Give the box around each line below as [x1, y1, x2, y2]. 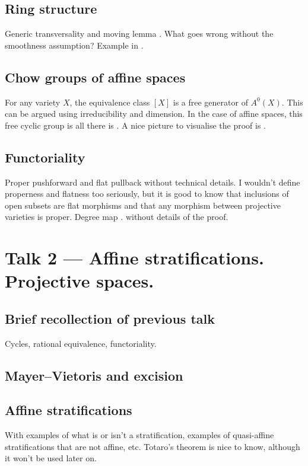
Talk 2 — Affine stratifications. [5, 245, 264, 270]
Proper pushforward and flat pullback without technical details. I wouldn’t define [5, 175, 300, 188]
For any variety [5, 95, 61, 108]
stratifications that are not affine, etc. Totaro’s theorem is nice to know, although [5, 440, 300, 452]
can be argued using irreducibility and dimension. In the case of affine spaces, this [5, 107, 303, 120]
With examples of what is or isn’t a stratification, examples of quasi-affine [5, 429, 274, 441]
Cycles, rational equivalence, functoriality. [5, 337, 157, 349]
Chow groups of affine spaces [5, 68, 186, 86]
